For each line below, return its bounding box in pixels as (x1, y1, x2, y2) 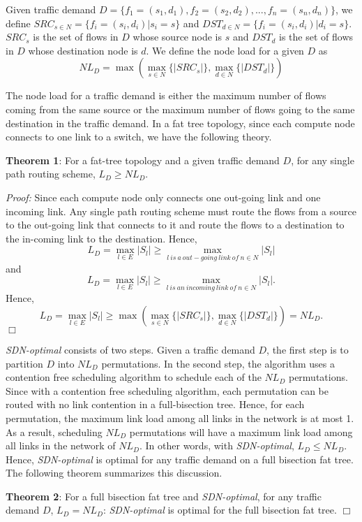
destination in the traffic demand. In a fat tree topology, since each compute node (6, 115, 355, 130)
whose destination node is (28, 43, 138, 57)
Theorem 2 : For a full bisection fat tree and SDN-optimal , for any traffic (6, 488, 322, 503)
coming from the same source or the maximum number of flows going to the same (6, 101, 355, 116)
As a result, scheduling (6, 424, 103, 439)
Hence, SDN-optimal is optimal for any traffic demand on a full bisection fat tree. (6, 451, 354, 466)
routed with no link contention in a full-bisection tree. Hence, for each (6, 397, 305, 412)
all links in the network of (6, 438, 116, 453)
